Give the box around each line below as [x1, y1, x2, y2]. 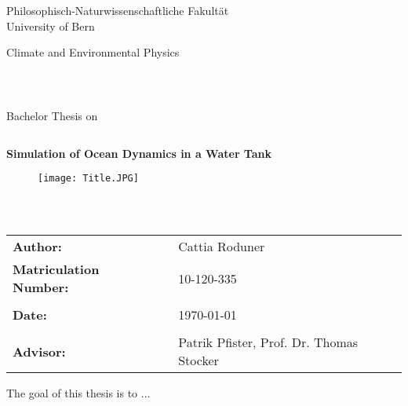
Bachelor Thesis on [6, 108, 98, 124]
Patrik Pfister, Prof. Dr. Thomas [178, 333, 359, 352]
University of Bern [6, 17, 95, 34]
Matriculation [13, 260, 100, 279]
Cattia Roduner [178, 237, 265, 256]
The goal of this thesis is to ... [6, 385, 151, 401]
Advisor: [13, 342, 66, 360]
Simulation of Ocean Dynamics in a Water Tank [6, 144, 272, 161]
